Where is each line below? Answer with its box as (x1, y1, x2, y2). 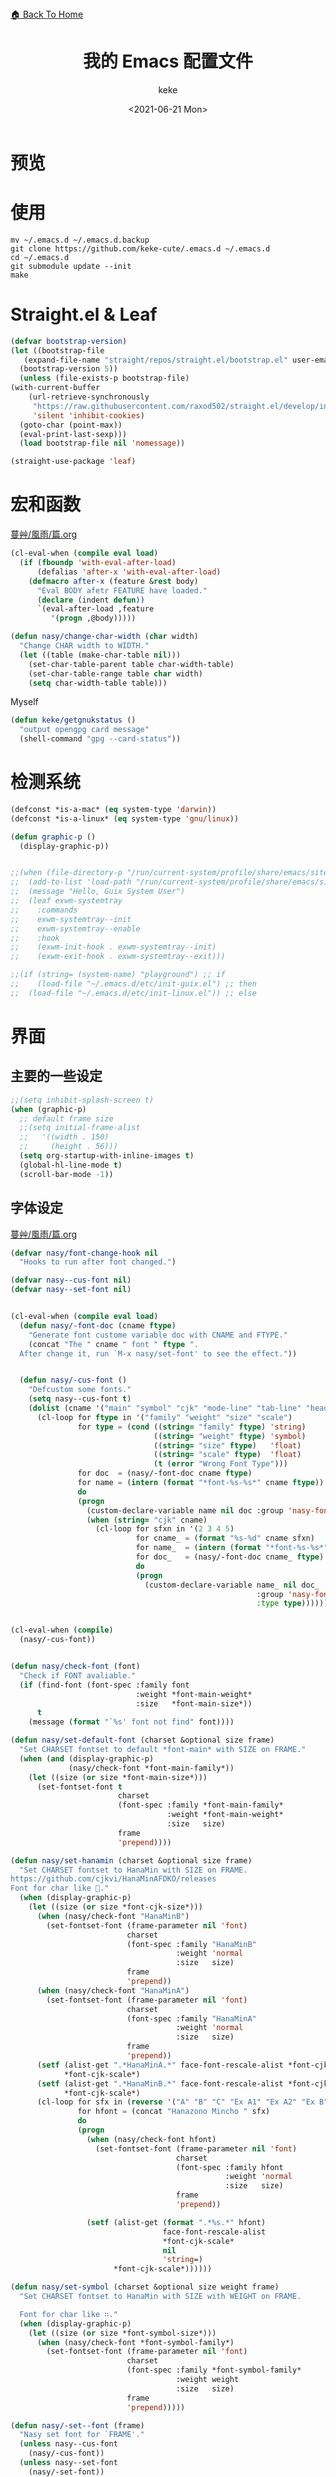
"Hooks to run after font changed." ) (19, 1257, 177, 1267)
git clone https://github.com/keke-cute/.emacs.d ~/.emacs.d (10, 243, 271, 254)
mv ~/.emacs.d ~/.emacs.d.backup (10, 235, 150, 245)
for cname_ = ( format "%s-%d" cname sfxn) (135, 1533, 315, 1544)
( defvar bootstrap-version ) (10, 336, 128, 346)
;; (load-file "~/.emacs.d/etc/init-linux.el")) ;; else (10, 988, 257, 998)
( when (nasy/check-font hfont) (86, 2134, 217, 2144)
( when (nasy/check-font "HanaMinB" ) (36, 1911, 190, 1921)
